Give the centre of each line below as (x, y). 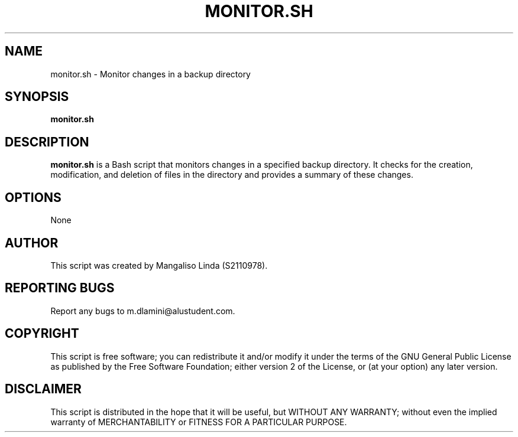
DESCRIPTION (47, 142)
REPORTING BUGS (60, 288)
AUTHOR (32, 243)
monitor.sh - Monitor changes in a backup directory (150, 74)
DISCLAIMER (43, 389)
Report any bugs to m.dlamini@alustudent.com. (143, 311)
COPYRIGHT (42, 334)
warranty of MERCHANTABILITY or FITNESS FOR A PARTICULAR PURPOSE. (199, 422)
